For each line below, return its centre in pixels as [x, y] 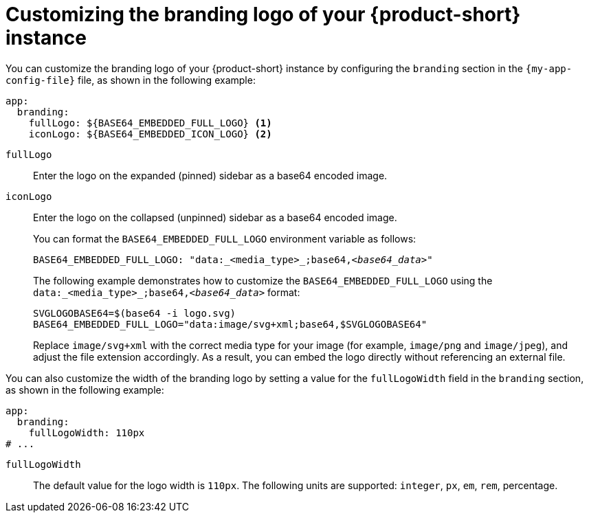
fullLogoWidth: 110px [87, 432]
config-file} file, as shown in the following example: [131, 80]
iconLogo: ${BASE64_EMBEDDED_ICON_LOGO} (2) [150, 134]
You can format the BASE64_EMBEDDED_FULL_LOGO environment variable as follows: [225, 238]
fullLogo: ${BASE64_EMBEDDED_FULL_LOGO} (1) [150, 123]
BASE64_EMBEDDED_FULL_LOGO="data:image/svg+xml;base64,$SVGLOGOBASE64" [230, 324]
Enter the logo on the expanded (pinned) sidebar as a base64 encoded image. [210, 175]
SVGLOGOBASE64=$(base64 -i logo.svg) [135, 313]
